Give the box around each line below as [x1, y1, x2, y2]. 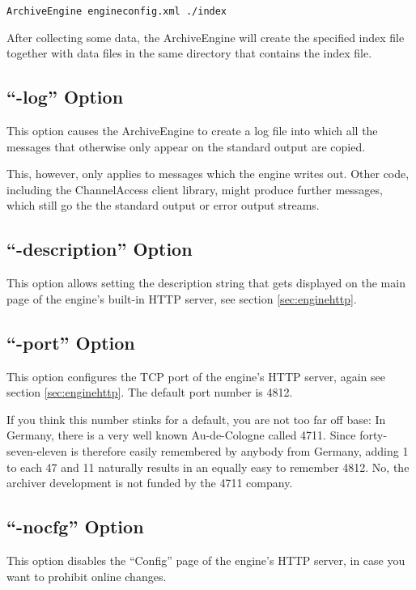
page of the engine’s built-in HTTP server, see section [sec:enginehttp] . [6, 290, 357, 307]
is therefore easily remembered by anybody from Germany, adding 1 [70, 442, 409, 459]
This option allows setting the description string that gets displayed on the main [6, 274, 405, 291]
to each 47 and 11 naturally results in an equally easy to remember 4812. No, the [6, 458, 410, 475]
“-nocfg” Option [6, 514, 144, 539]
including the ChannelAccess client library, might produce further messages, [6, 180, 383, 197]
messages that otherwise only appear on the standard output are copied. [6, 138, 366, 155]
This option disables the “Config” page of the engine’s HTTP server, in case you [6, 551, 405, 568]
